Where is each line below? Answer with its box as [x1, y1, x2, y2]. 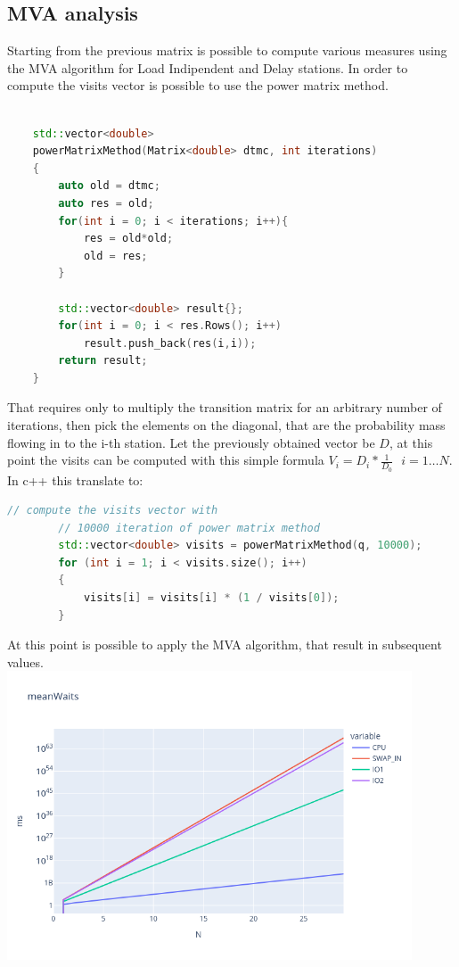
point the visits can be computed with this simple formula [7, 450, 324, 469]
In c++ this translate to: [7, 470, 143, 489]
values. [7, 652, 44, 671]
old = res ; [83, 249, 148, 262]
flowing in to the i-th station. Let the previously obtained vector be [7, 433, 375, 451]
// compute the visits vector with [7, 504, 218, 517]
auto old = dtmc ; [58, 179, 160, 193]
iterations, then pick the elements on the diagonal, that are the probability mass [7, 416, 446, 434]
